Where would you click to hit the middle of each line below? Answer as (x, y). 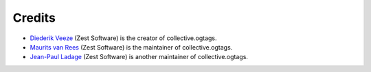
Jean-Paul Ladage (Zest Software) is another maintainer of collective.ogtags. (139, 57)
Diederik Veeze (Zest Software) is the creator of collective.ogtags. (123, 38)
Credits (34, 18)
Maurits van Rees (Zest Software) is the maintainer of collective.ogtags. (131, 47)
